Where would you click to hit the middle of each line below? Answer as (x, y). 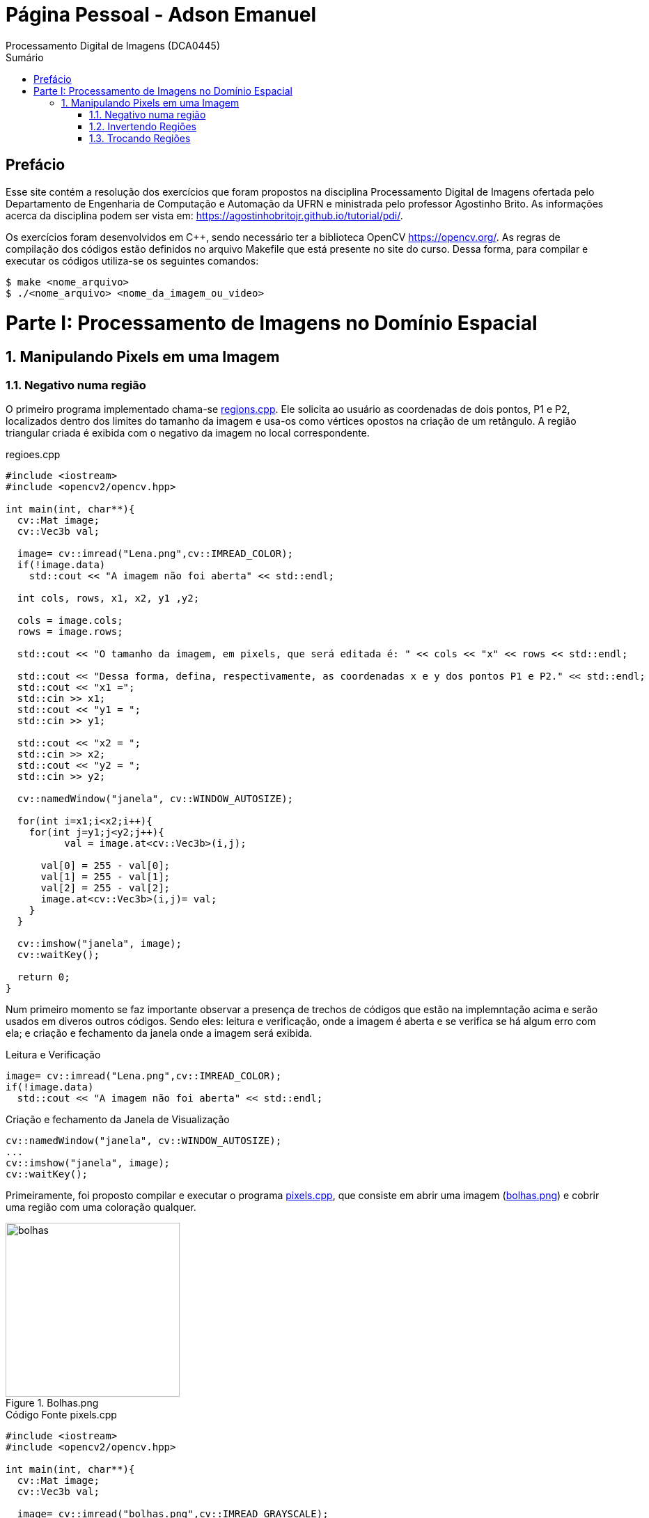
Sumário (25, 57)
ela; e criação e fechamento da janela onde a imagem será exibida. (159, 1033)
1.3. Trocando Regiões (140, 138)
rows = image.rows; (70, 631)
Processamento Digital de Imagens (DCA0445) (113, 45)
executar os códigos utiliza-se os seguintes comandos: (132, 260)
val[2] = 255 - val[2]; (105, 887)
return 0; (44, 977)
